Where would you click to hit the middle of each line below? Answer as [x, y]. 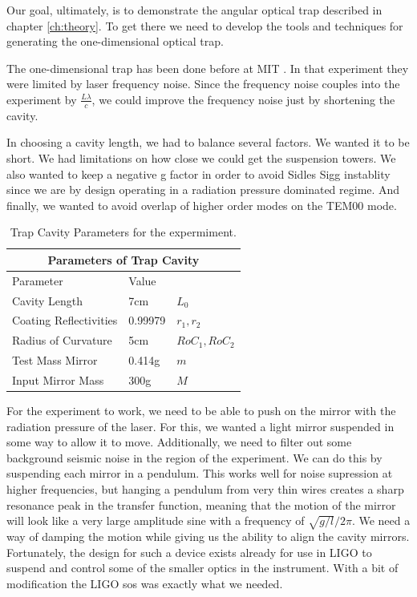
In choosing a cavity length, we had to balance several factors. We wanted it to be [208, 142]
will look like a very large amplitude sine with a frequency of [156, 520]
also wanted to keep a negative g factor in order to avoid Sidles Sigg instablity [198, 173]
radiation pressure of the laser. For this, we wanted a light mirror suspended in [200, 426]
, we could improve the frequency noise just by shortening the [243, 99]
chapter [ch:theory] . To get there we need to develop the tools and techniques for [205, 25]
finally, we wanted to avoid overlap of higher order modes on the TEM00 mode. [202, 205]
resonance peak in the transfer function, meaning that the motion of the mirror [201, 504]
